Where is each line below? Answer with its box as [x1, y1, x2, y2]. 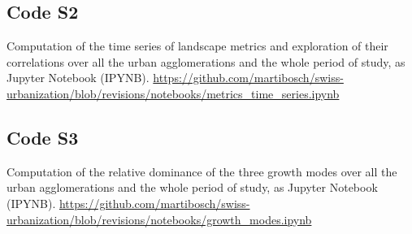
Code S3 [7, 124, 79, 149]
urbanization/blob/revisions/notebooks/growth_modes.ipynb [7, 210, 312, 227]
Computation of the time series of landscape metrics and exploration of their [7, 37, 388, 54]
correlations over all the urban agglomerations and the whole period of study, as [7, 53, 405, 70]
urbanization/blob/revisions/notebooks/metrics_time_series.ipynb [7, 84, 340, 102]
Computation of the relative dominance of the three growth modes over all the [7, 162, 397, 180]
